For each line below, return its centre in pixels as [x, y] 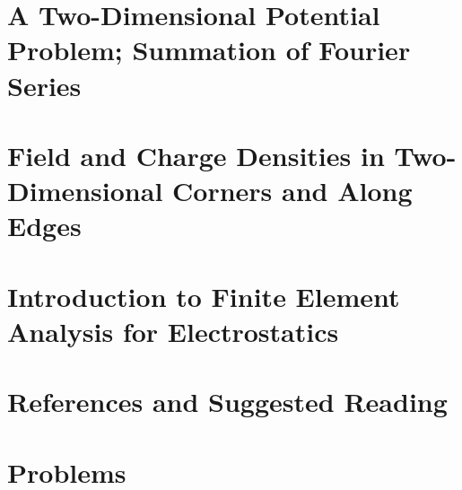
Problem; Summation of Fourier [209, 50]
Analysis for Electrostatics [173, 331]
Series [44, 85]
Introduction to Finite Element [204, 296]
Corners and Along [292, 191]
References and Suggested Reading [227, 402]
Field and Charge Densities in [196, 155]
